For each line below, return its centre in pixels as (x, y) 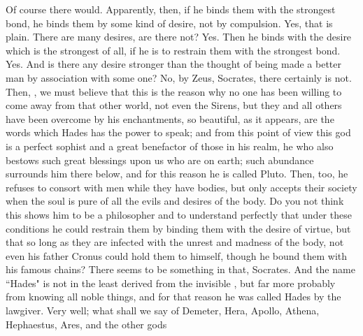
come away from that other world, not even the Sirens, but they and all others (174, 105)
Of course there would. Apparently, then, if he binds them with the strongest (171, 9)
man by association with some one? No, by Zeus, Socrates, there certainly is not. (179, 77)
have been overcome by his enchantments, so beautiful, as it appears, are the (170, 118)
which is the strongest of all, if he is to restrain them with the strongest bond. (173, 50)
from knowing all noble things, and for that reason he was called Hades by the (173, 297)
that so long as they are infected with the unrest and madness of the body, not (175, 242)
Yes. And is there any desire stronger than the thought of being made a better (174, 64)
